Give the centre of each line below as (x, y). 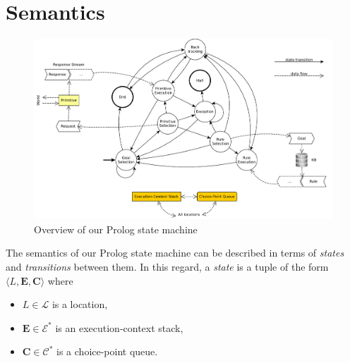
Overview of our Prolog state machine (116, 229)
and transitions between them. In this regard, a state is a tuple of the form (167, 267)
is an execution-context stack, (119, 327)
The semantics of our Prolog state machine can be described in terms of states (175, 253)
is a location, (80, 304)
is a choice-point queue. (107, 351)
